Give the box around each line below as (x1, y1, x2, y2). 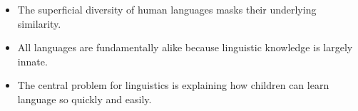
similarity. (17, 16, 61, 31)
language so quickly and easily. (17, 91, 152, 106)
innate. (17, 53, 48, 68)
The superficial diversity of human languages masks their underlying (17, 2, 317, 16)
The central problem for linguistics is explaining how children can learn (17, 78, 329, 92)
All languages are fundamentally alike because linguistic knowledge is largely (17, 40, 353, 55)
